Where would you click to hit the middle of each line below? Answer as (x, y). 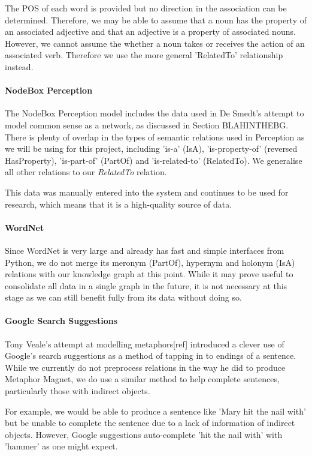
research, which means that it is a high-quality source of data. (119, 204)
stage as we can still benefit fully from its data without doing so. (123, 297)
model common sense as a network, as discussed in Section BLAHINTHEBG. (147, 124)
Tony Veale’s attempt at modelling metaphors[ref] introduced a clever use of (145, 343)
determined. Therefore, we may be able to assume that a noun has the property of (156, 19)
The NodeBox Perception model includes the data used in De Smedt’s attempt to (155, 113)
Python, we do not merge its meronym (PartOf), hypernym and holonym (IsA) (150, 262)
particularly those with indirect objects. (78, 391)
